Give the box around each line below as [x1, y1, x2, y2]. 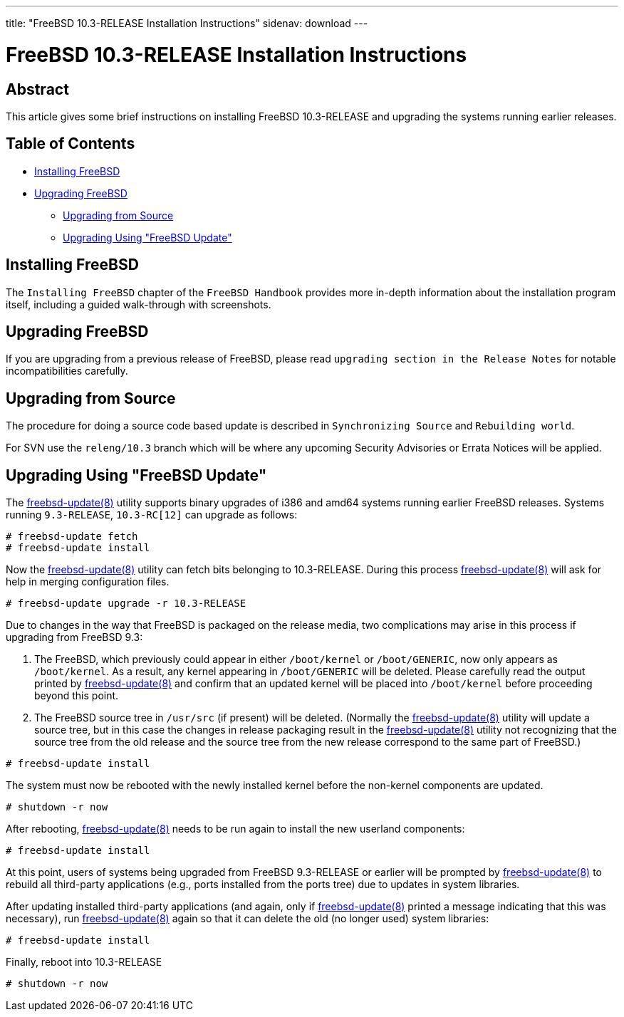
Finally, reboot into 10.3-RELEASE [6, 956, 162, 969]
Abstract [6, 80, 69, 98]
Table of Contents [6, 135, 135, 153]
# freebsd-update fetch [6, 531, 138, 543]
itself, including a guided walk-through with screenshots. [6, 298, 271, 311]
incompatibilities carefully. [6, 365, 128, 377]
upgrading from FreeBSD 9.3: [6, 631, 143, 644]
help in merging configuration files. [6, 575, 170, 588]
